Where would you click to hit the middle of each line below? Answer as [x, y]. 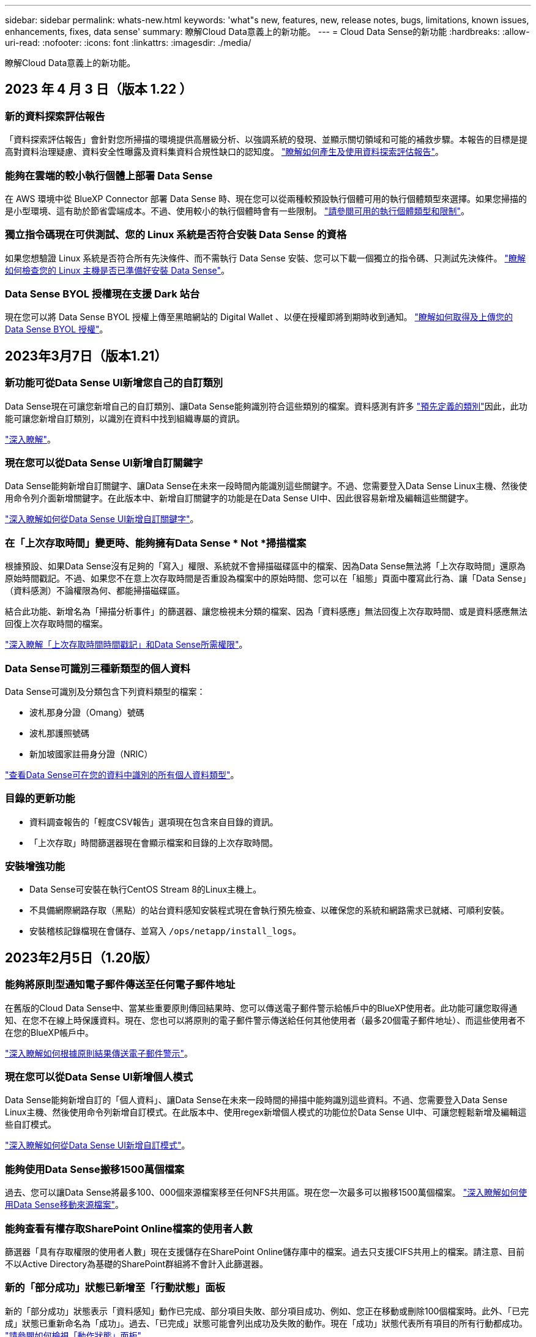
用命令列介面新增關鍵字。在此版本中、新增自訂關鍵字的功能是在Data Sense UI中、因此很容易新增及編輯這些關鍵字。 [239, 498]
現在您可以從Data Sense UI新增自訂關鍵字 [104, 463]
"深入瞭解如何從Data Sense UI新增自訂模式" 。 [98, 1145]
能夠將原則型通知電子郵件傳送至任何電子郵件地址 [120, 985]
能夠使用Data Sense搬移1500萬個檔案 [95, 1169]
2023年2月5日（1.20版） [81, 957]
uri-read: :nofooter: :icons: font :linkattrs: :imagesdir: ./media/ [128, 43]
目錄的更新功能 [40, 799]
